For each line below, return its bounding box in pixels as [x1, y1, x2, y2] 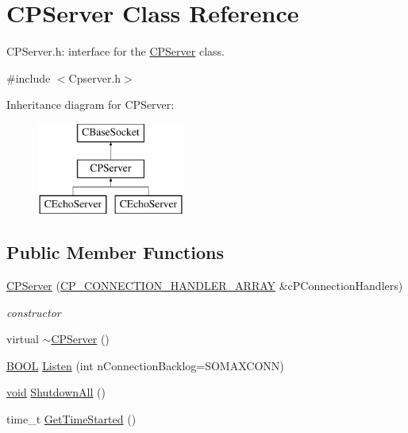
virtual [6, 331, 39, 347]
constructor [6, 303, 61, 320]
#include [6, 69, 51, 86]
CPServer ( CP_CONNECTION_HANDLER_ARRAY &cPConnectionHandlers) [6, 277, 403, 294]
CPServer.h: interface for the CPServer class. [6, 43, 225, 60]
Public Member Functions [6, 240, 224, 265]
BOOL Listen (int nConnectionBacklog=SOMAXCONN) [6, 357, 284, 373]
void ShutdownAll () [6, 384, 106, 400]
